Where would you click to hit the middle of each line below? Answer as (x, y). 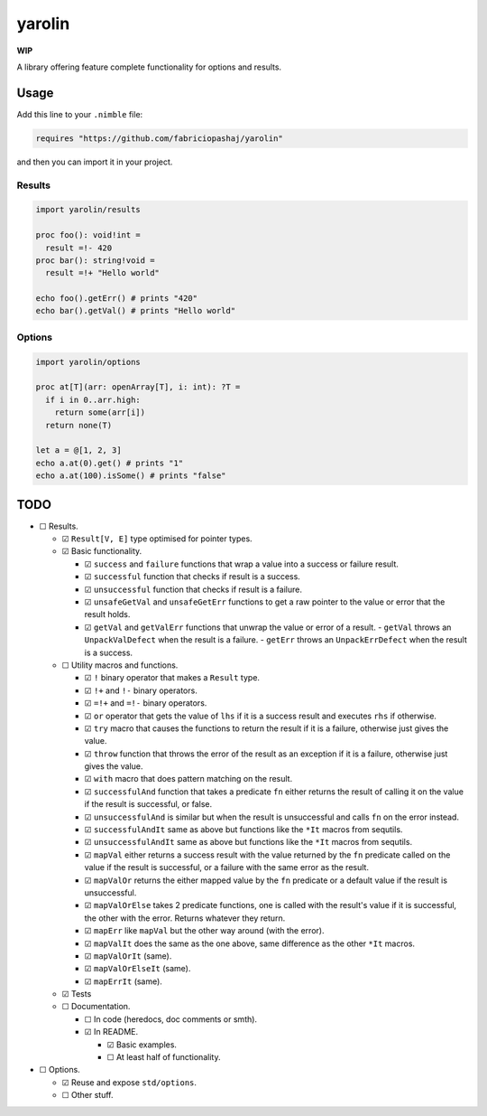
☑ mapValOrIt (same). (128, 956)
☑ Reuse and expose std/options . (129, 1082)
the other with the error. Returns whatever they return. (185, 918)
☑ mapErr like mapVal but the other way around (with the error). (204, 931)
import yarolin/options (88, 362)
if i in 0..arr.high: (93, 399)
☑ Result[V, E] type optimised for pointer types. (157, 539)
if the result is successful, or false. (148, 804)
